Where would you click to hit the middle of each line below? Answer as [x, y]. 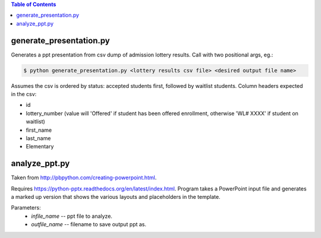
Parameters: [26, 208]
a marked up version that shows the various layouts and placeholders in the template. [116, 197]
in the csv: [24, 94]
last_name [38, 138]
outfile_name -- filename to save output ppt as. [89, 224]
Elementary [40, 147]
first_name [39, 130]
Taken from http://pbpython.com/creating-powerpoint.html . [84, 177]
